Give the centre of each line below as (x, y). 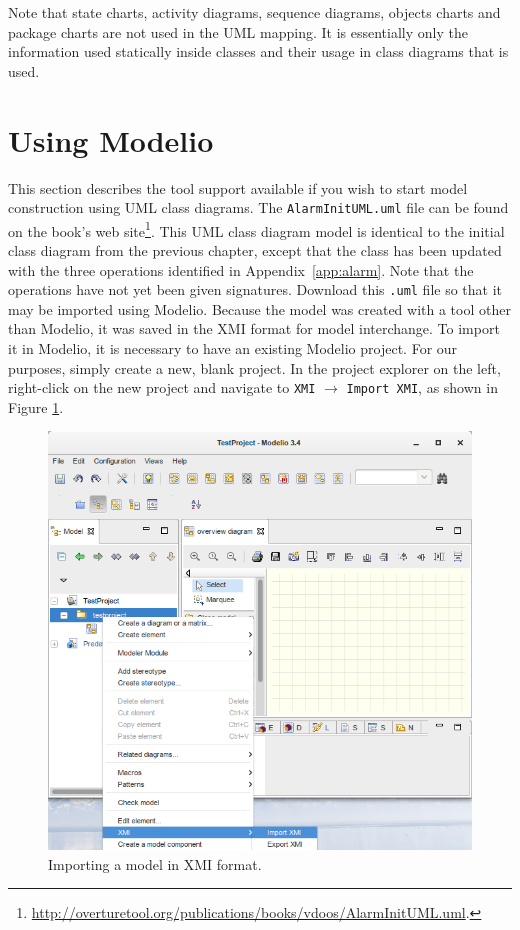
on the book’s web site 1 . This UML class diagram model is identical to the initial (256, 229)
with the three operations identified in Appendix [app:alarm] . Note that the (241, 269)
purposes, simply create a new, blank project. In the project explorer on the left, (254, 367)
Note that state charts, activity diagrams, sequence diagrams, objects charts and (254, 12)
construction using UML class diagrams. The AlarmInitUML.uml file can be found (258, 207)
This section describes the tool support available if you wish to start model (238, 187)
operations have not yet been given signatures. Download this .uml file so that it (255, 289)
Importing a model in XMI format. (155, 863)
